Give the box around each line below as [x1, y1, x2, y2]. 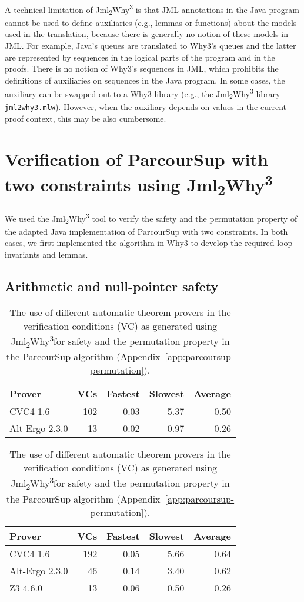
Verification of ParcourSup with [5, 147, 268, 171]
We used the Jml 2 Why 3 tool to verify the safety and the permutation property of [5, 211, 298, 226]
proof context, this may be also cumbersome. [5, 112, 166, 124]
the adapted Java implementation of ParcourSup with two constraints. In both [5, 225, 288, 237]
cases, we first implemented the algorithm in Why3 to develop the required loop [5, 237, 293, 249]
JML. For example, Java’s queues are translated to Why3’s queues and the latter [5, 39, 296, 51]
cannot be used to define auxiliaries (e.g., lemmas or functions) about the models [5, 16, 297, 28]
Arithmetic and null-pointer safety [5, 277, 219, 295]
